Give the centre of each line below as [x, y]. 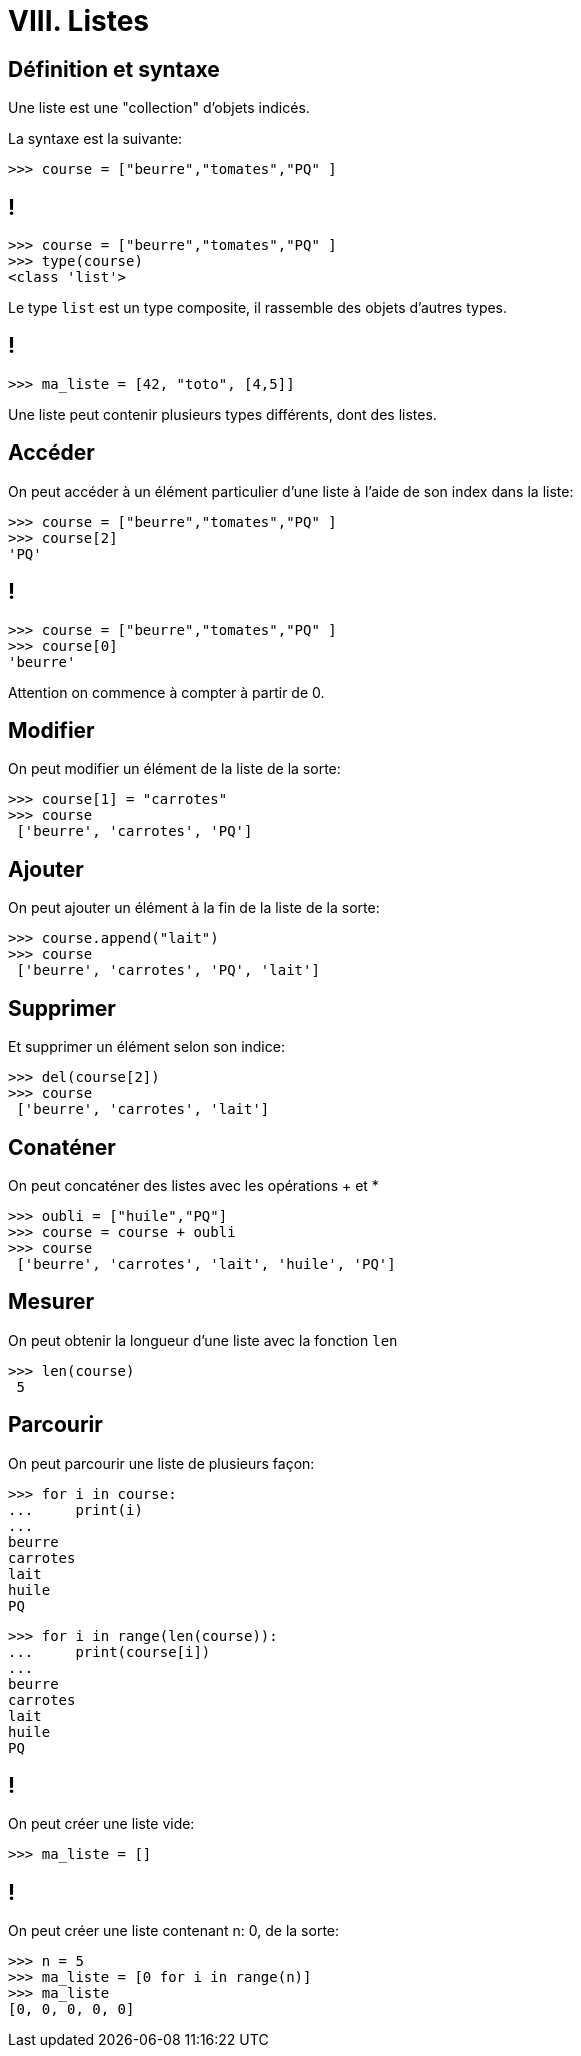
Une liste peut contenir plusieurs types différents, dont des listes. [222, 414]
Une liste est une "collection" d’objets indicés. [159, 108]
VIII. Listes [79, 21]
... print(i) [75, 1509]
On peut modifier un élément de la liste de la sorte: [174, 769]
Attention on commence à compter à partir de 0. [166, 692]
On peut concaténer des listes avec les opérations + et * [193, 1185]
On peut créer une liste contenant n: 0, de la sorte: [174, 1931]
